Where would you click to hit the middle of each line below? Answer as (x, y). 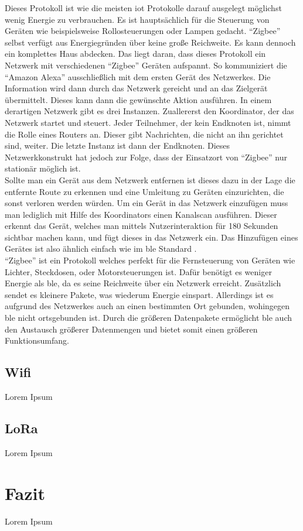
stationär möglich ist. (43, 168)
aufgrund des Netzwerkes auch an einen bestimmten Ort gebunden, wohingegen (147, 306)
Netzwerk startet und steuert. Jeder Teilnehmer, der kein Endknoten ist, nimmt (148, 122)
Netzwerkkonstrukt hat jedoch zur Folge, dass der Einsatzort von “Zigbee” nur (146, 157)
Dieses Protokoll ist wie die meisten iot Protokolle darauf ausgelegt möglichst (143, 8)
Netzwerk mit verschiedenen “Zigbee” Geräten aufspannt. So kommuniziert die (146, 65)
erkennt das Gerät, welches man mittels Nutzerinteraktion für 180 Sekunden (142, 226)
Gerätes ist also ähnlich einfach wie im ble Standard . (101, 249)
